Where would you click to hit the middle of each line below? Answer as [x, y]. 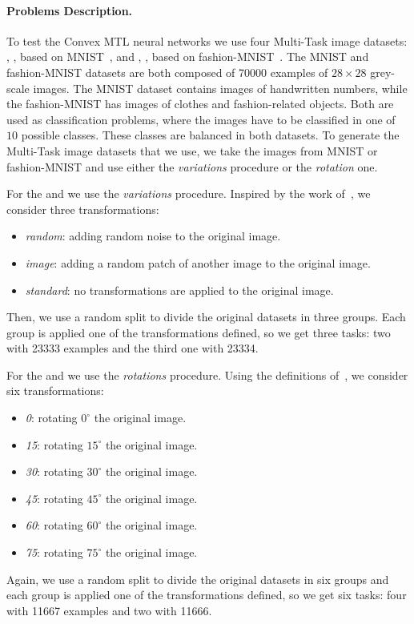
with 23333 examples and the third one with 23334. [133, 348]
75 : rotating [54, 552]
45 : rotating [54, 498]
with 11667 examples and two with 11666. [109, 610]
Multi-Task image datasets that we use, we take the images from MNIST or [192, 150]
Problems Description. [70, 10]
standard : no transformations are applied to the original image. [179, 290]
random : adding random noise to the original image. [153, 236]
